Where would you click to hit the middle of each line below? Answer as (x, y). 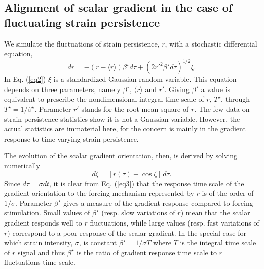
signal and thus (41, 252)
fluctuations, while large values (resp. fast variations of (175, 222)
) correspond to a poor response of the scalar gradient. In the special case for (127, 232)
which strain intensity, (39, 242)
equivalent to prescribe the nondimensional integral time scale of (104, 99)
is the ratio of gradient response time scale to (147, 252)
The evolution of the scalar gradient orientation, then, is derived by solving (121, 155)
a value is (216, 89)
